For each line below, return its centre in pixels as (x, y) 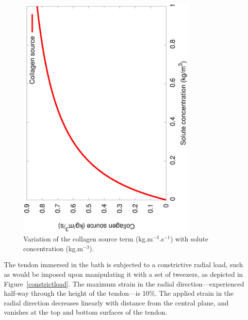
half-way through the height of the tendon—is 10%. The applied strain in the (119, 293)
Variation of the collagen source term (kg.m (88, 239)
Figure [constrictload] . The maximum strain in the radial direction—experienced (124, 283)
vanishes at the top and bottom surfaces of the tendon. (86, 312)
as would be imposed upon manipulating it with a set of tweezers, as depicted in (124, 274)
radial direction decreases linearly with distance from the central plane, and (116, 302)
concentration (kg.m (53, 248)
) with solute (189, 239)
